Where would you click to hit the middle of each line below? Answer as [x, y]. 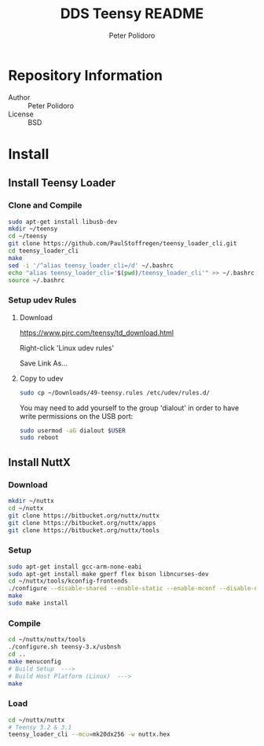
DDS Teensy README [132, 14]
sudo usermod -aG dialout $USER [72, 430]
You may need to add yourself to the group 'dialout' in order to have [129, 408]
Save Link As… [44, 363]
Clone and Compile [45, 205]
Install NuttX [39, 462]
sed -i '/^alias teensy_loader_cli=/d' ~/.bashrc [91, 265]
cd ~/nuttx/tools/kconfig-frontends [68, 581]
